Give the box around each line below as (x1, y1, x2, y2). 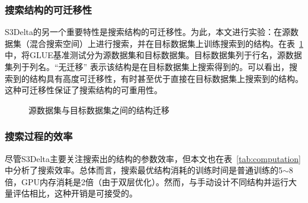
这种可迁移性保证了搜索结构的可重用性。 (5, 84, 162, 96)
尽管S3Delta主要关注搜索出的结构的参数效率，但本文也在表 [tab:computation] (5, 152, 301, 164)
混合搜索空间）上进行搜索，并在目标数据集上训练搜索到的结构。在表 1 (29, 37, 303, 49)
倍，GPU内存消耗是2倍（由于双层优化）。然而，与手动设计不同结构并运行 (5, 175, 289, 188)
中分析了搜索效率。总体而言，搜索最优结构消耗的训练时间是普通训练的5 (5, 164, 283, 176)
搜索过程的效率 (5, 129, 73, 144)
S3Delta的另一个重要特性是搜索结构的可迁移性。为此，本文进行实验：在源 (5, 26, 291, 38)
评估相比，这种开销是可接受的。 (12, 187, 137, 199)
